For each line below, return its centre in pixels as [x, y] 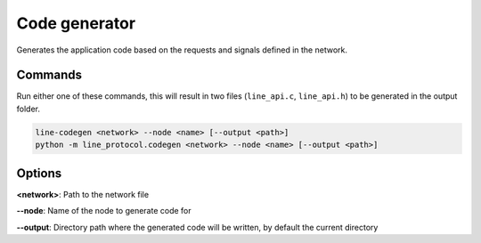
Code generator [76, 23]
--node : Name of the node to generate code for [104, 211]
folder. [28, 109]
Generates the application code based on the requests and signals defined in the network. [182, 50]
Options [39, 173]
